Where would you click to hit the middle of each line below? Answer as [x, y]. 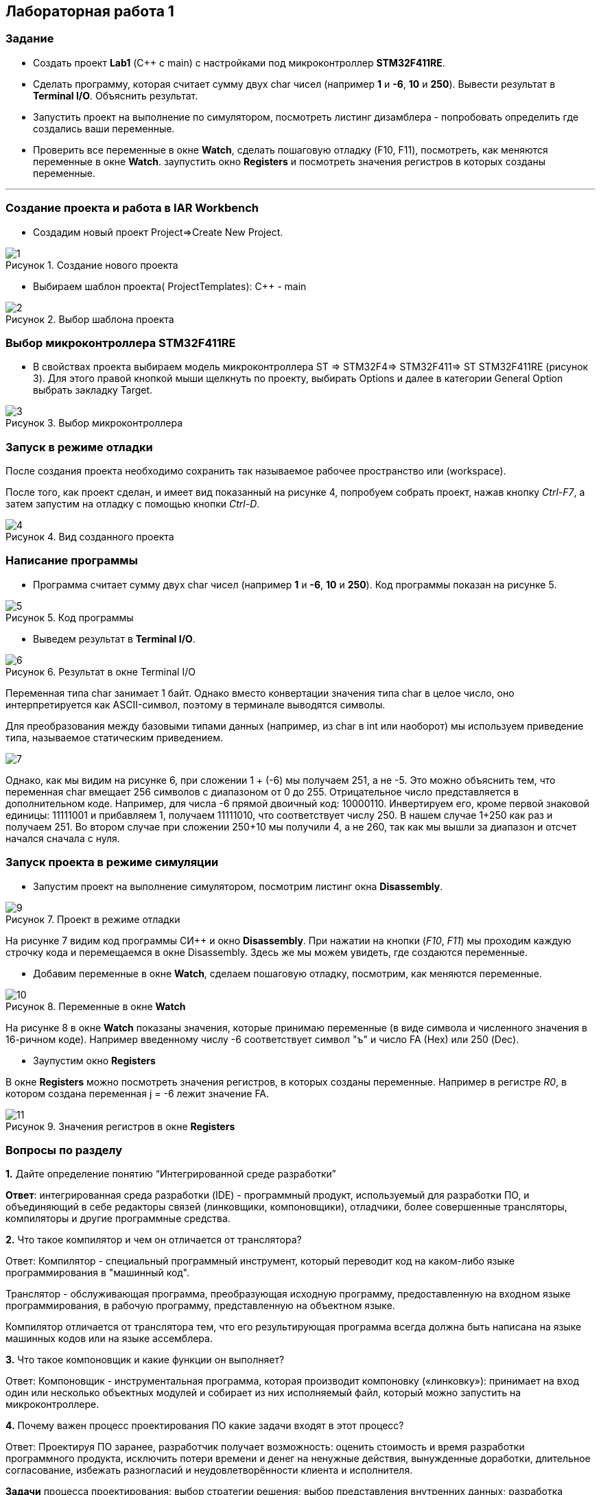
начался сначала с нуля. [63, 838]
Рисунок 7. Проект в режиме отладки [93, 919]
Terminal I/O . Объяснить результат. [116, 95]
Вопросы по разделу [64, 1150]
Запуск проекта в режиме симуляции [112, 862]
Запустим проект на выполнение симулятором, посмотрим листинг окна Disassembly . [238, 886]
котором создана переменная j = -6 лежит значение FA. [138, 1093]
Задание [30, 39]
